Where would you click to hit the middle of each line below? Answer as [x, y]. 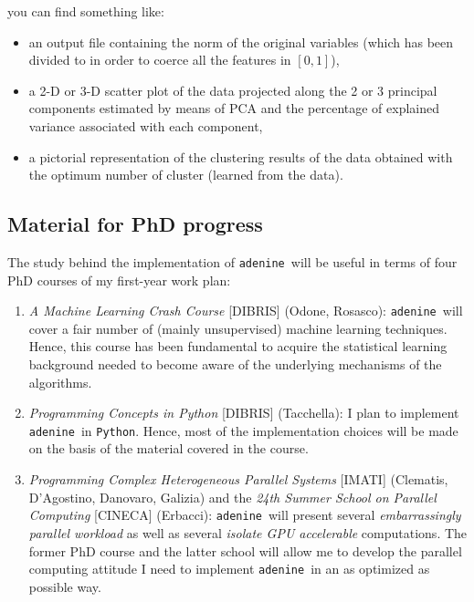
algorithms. [60, 382]
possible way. [65, 586]
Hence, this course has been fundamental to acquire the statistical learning [238, 346]
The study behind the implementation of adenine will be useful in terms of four [232, 261]
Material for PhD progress [135, 224]
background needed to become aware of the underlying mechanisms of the [235, 364]
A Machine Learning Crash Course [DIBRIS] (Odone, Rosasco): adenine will [246, 311]
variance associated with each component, [146, 125]
